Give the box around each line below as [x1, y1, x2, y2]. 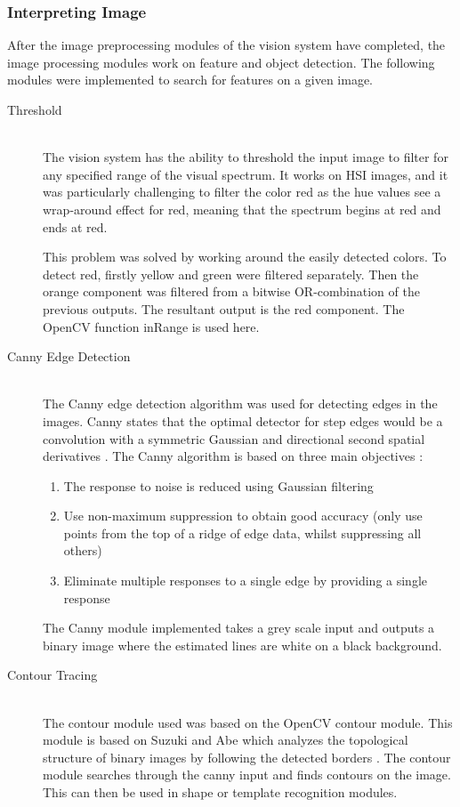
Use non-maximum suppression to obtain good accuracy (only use [63, 506, 423, 525]
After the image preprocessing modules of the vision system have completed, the [7, 36, 446, 54]
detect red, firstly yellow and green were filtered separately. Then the [43, 264, 419, 283]
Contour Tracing [7, 666, 98, 684]
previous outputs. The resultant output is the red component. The [43, 299, 405, 318]
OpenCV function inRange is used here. [43, 317, 260, 335]
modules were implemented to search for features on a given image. [7, 70, 373, 89]
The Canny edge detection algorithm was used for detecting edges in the [43, 394, 438, 413]
